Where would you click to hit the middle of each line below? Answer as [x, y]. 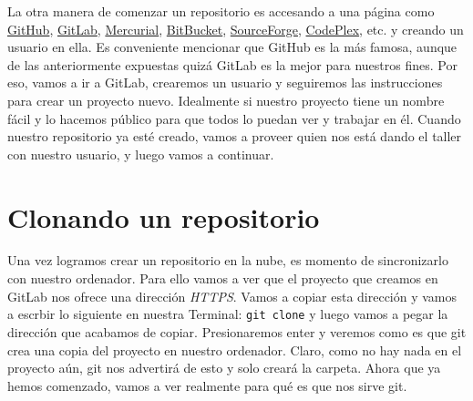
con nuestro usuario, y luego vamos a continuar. [141, 154]
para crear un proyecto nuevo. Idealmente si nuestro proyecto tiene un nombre [226, 100]
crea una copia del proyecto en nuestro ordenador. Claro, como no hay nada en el [235, 350]
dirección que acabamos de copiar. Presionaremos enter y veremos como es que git [237, 331]
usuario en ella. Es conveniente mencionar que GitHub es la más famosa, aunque [232, 47]
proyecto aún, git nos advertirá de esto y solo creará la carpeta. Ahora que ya [224, 368]
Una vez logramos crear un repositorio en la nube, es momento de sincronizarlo [228, 260]
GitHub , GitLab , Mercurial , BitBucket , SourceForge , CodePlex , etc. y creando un [236, 29]
